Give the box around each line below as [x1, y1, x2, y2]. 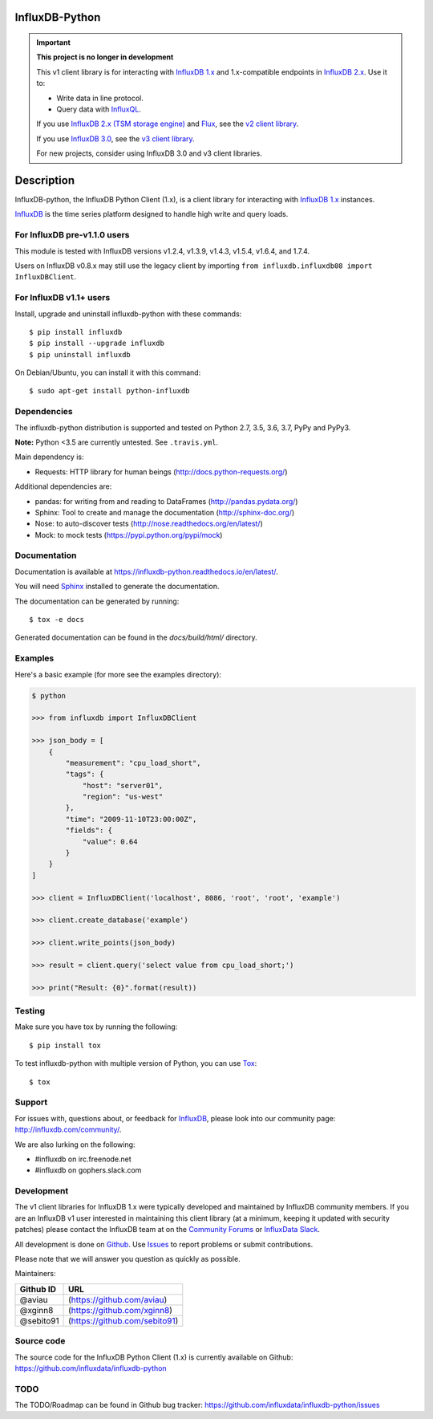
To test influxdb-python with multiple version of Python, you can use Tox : [14, 1059, 257, 1068]
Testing [14, 1006, 46, 1017]
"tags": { [65, 770, 104, 779]
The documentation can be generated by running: [14, 596, 180, 606]
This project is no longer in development [36, 52, 174, 62]
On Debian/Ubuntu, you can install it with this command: [14, 368, 201, 377]
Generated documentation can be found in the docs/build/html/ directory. [14, 632, 257, 642]
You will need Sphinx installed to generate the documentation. [14, 582, 220, 592]
